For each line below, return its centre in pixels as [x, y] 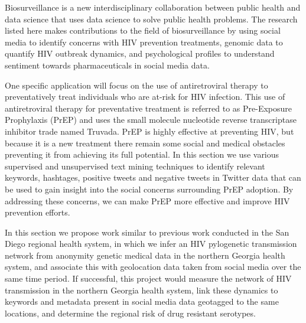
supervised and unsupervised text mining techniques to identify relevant [135, 166]
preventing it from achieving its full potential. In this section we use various [142, 154]
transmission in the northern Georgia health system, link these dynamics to [141, 290]
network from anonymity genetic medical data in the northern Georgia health [145, 255]
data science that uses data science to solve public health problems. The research [151, 19]
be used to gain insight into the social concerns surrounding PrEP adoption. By [149, 189]
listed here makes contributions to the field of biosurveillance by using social [143, 30]
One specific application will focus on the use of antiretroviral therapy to [136, 85]
